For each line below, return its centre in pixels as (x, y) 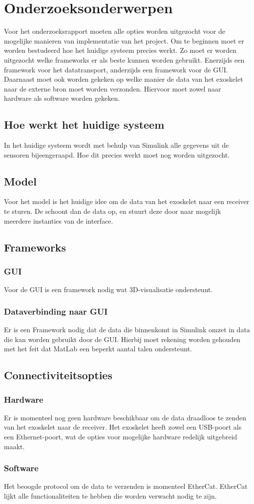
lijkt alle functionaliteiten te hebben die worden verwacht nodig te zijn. (110, 496)
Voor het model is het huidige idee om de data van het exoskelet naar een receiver (127, 201)
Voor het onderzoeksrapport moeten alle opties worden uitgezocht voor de (115, 31)
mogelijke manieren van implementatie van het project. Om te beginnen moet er (124, 40)
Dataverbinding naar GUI (56, 311)
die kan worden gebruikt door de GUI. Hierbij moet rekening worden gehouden (122, 339)
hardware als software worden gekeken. (62, 98)
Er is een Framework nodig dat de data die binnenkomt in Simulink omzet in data (127, 330)
